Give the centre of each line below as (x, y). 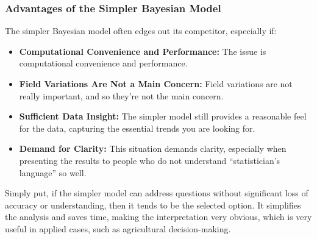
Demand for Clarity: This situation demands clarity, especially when (153, 148)
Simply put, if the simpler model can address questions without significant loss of (157, 193)
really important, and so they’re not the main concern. (121, 95)
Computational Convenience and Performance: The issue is (143, 51)
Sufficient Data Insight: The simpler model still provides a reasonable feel (163, 116)
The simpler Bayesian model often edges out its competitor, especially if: (141, 31)
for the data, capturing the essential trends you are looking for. (137, 128)
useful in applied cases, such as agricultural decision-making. (118, 228)
